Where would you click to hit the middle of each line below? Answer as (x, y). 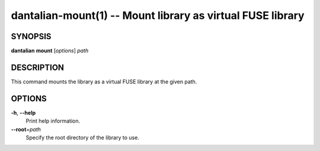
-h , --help (23, 113)
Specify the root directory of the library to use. (82, 138)
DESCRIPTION (38, 67)
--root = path (26, 129)
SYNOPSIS (31, 36)
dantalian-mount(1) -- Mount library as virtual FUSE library (158, 15)
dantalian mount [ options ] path (50, 51)
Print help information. (53, 121)
